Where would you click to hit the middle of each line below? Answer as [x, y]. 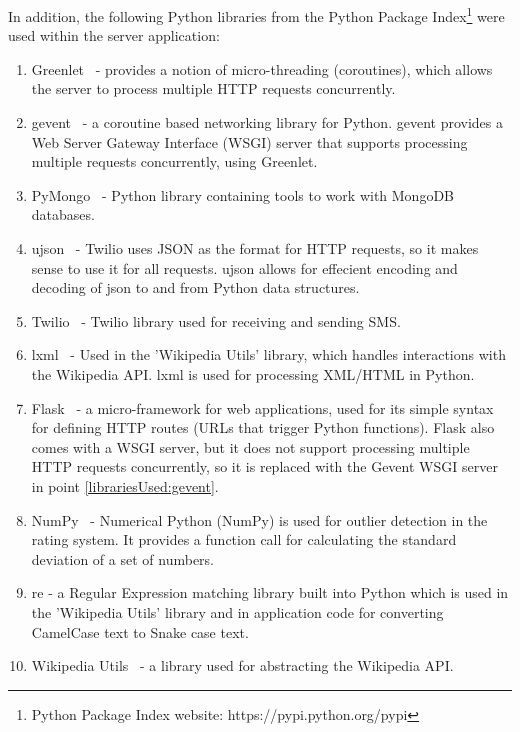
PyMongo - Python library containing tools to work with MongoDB [243, 194]
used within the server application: [114, 35]
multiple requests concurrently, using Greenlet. [174, 161]
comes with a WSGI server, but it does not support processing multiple [250, 446]
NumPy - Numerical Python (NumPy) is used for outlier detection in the [259, 519]
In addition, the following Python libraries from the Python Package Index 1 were [256, 14]
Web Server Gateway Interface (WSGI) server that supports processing [249, 141]
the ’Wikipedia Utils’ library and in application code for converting [237, 611]
